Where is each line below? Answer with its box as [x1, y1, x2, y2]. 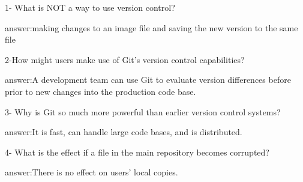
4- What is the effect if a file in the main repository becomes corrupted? [5, 145, 269, 158]
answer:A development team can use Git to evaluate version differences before [5, 73, 291, 86]
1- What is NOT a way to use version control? [5, 1, 175, 13]
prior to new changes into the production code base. [5, 85, 196, 97]
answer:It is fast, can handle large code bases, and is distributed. [5, 126, 242, 138]
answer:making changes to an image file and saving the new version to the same [5, 21, 298, 34]
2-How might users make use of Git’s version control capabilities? [5, 53, 245, 65]
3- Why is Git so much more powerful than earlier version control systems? [5, 105, 281, 118]
